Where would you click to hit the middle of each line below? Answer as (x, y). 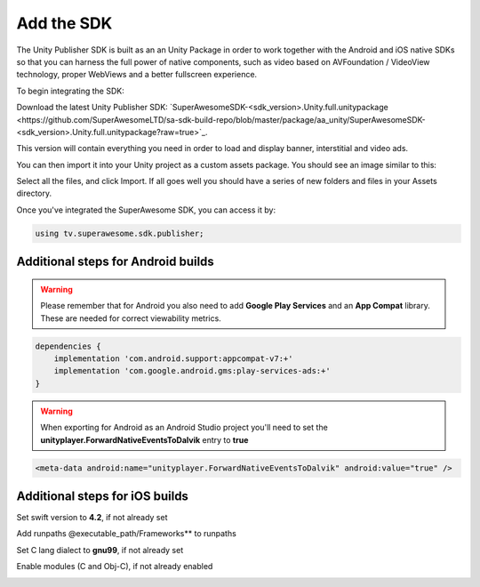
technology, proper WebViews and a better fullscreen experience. (137, 75)
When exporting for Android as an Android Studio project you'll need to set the (184, 428)
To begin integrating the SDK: (70, 91)
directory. (34, 193)
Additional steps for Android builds (116, 262)
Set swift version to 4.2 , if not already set (92, 518)
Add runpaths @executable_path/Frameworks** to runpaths (127, 534)
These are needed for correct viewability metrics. (131, 318)
